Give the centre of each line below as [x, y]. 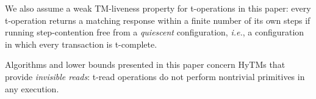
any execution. [32, 88]
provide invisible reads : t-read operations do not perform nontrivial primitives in [155, 76]
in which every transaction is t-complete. [81, 44]
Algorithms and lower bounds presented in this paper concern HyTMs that [145, 64]
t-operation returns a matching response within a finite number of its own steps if [158, 20]
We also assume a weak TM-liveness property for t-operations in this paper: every [158, 8]
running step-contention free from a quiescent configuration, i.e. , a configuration [155, 32]
